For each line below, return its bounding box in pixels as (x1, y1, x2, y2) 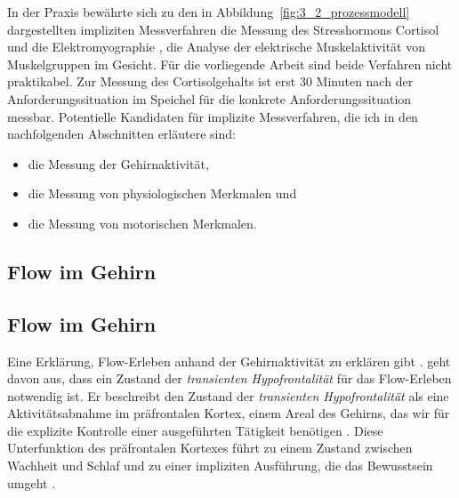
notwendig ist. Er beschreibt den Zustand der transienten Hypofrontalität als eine (7, 386, 449, 405)
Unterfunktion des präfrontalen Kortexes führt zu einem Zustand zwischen (7, 438, 413, 457)
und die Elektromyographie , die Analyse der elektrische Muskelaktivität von (7, 37, 425, 56)
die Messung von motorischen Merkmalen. (28, 213, 257, 232)
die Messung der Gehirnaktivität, (28, 154, 209, 173)
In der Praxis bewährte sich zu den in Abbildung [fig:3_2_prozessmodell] (7, 3, 410, 20)
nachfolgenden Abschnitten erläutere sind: (7, 124, 236, 143)
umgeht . (7, 473, 56, 492)
